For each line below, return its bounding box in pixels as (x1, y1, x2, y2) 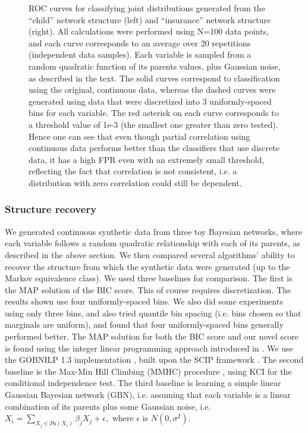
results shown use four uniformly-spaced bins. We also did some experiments (5, 295, 283, 308)
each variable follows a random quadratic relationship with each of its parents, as (5, 237, 300, 249)
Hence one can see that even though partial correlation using (29, 130, 250, 142)
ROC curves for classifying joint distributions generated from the (29, 2, 265, 14)
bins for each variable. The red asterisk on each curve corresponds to (29, 106, 279, 119)
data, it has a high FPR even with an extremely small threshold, (29, 153, 265, 165)
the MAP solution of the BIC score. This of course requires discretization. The (5, 283, 291, 296)
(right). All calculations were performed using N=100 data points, (29, 25, 269, 37)
